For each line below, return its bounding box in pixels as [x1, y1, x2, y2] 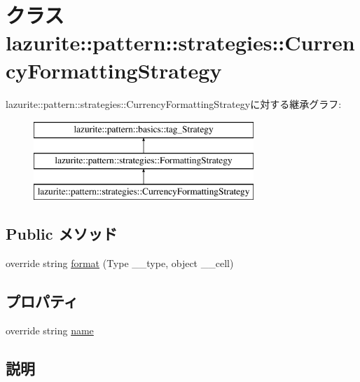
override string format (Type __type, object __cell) [6, 256, 234, 271]
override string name [6, 323, 94, 338]
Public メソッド [6, 223, 118, 245]
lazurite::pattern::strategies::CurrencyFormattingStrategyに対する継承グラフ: [6, 96, 342, 111]
